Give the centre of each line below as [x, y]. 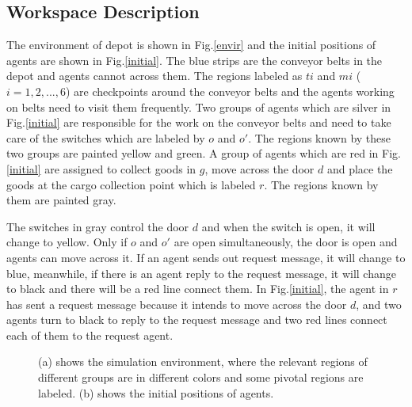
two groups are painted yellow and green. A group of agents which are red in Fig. [204, 153]
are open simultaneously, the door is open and [286, 242]
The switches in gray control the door [98, 226]
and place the [360, 168]
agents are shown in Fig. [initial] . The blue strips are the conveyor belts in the [195, 60]
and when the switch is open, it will [288, 226]
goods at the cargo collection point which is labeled [131, 184]
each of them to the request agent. [90, 335]
